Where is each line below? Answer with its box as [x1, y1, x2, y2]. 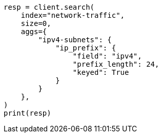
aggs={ [21, 28, 47, 36]
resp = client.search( [4, 3, 95, 11]
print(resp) [4, 109, 51, 117]
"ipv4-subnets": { [38, 36, 112, 44]
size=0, [21, 19, 51, 28]
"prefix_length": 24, [72, 60, 159, 68]
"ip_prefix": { [55, 44, 116, 52]
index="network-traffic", [21, 11, 125, 19]
